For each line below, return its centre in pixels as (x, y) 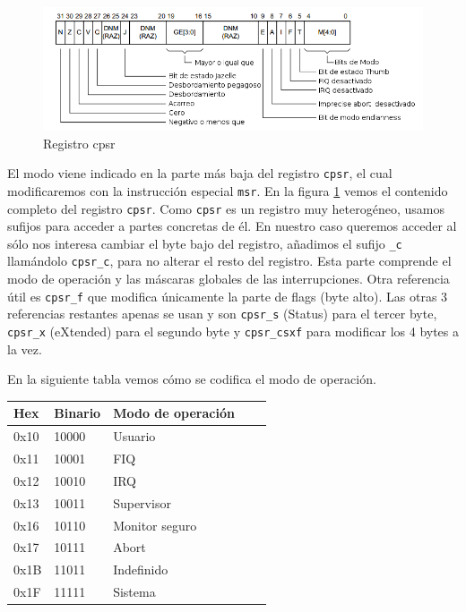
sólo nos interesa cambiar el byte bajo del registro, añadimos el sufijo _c (205, 243)
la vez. (25, 348)
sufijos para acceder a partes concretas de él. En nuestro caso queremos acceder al (232, 226)
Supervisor (142, 502)
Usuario (134, 436)
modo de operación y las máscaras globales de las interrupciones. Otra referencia (229, 279)
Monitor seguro (155, 525)
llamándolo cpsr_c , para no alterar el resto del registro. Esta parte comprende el (229, 261)
